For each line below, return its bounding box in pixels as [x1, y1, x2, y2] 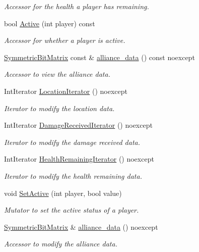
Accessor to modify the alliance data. [4, 238, 117, 249]
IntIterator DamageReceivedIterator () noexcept [4, 120, 153, 130]
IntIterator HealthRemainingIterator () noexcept [4, 154, 154, 164]
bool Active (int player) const [4, 18, 95, 28]
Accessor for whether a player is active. [4, 35, 125, 45]
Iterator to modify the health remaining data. [4, 170, 142, 181]
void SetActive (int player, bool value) [4, 187, 122, 198]
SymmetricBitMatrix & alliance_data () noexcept [4, 221, 158, 232]
